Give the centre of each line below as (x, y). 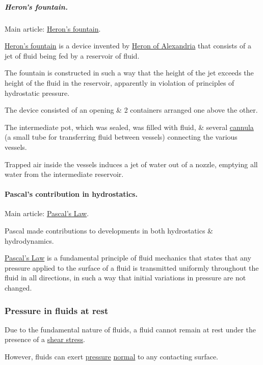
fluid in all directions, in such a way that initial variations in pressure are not (125, 278)
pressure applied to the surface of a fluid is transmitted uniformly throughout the (132, 267)
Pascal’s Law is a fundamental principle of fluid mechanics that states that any (128, 258)
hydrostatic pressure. (37, 93)
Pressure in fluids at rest (57, 310)
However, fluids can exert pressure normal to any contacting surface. (111, 357)
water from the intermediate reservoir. (64, 174)
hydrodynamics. (29, 240)
